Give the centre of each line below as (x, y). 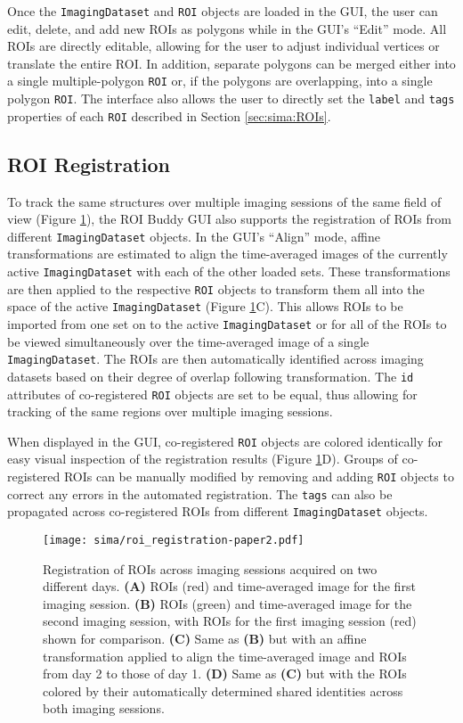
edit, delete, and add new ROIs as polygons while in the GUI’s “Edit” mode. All (227, 28)
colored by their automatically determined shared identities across (223, 690)
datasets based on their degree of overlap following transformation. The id (211, 376)
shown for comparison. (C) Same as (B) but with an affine (205, 639)
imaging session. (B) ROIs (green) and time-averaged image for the (227, 603)
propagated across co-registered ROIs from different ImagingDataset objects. (218, 511)
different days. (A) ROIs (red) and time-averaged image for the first (229, 586)
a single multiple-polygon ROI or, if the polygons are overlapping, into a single (220, 81)
